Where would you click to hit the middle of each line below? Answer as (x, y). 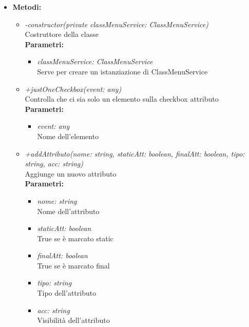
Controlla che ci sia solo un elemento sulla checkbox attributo (122, 99)
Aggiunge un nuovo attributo (71, 173)
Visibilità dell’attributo (73, 320)
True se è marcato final (73, 265)
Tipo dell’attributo (67, 293)
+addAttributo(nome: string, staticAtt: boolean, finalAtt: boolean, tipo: (135, 153)
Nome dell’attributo (68, 211)
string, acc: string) (54, 163)
